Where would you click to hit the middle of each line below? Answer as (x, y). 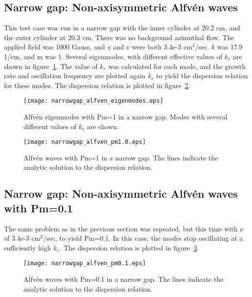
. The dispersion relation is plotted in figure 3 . (129, 247)
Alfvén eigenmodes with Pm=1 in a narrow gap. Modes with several (126, 117)
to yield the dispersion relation (202, 76)
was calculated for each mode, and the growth (177, 66)
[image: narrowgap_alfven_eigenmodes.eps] (94, 101)
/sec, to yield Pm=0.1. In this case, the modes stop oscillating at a (143, 238)
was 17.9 (230, 47)
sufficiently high (28, 247)
